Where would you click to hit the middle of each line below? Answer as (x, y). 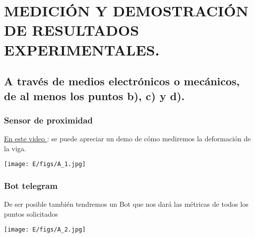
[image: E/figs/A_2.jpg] (45, 230)
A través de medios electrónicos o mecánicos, (122, 81)
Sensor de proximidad (48, 120)
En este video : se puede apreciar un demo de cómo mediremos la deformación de (127, 139)
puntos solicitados (31, 213)
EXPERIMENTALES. (82, 49)
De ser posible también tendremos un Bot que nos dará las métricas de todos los (126, 204)
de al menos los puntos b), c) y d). (95, 95)
